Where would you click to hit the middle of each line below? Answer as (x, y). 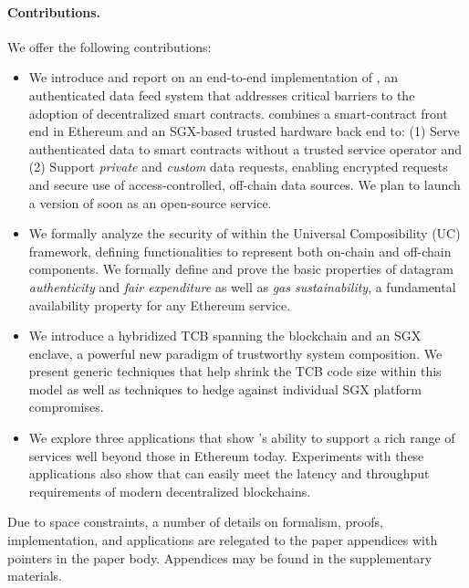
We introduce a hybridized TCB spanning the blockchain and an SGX (225, 336)
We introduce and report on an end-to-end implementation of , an (214, 77)
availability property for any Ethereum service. (160, 304)
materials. (35, 576)
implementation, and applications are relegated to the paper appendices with (223, 540)
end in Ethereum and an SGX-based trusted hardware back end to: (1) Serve (244, 131)
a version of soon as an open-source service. (150, 202)
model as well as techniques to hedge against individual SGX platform (225, 388)
